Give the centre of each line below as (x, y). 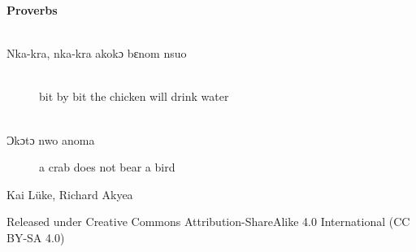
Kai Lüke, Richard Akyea (70, 194)
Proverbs (32, 10)
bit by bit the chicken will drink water (134, 96)
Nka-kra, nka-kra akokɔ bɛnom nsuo (97, 53)
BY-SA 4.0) (36, 237)
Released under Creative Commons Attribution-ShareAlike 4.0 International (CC (208, 222)
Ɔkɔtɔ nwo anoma (51, 139)
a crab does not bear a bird (107, 167)
